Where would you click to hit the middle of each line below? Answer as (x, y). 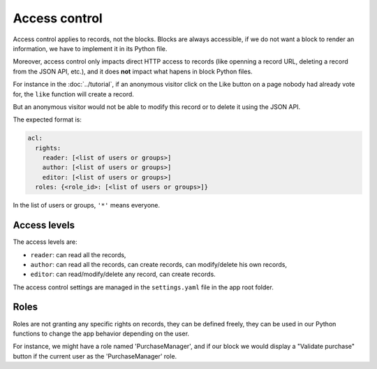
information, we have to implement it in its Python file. (90, 48)
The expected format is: (47, 120)
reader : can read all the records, (78, 254)
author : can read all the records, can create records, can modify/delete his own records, (159, 264)
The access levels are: (45, 242)
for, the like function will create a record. (73, 94)
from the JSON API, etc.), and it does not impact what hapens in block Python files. (133, 71)
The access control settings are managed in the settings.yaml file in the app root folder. (143, 287)
